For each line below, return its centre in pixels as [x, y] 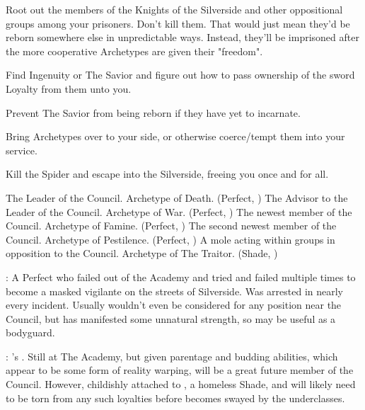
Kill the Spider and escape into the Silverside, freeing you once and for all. [167, 174]
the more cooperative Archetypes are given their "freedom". [134, 51]
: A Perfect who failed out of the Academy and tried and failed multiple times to [181, 277]
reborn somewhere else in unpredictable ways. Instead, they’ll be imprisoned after [182, 37]
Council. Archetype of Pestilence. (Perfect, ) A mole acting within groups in [170, 239]
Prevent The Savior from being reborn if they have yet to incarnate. [153, 112]
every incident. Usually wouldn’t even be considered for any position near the [174, 305]
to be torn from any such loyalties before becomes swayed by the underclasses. [175, 398]
